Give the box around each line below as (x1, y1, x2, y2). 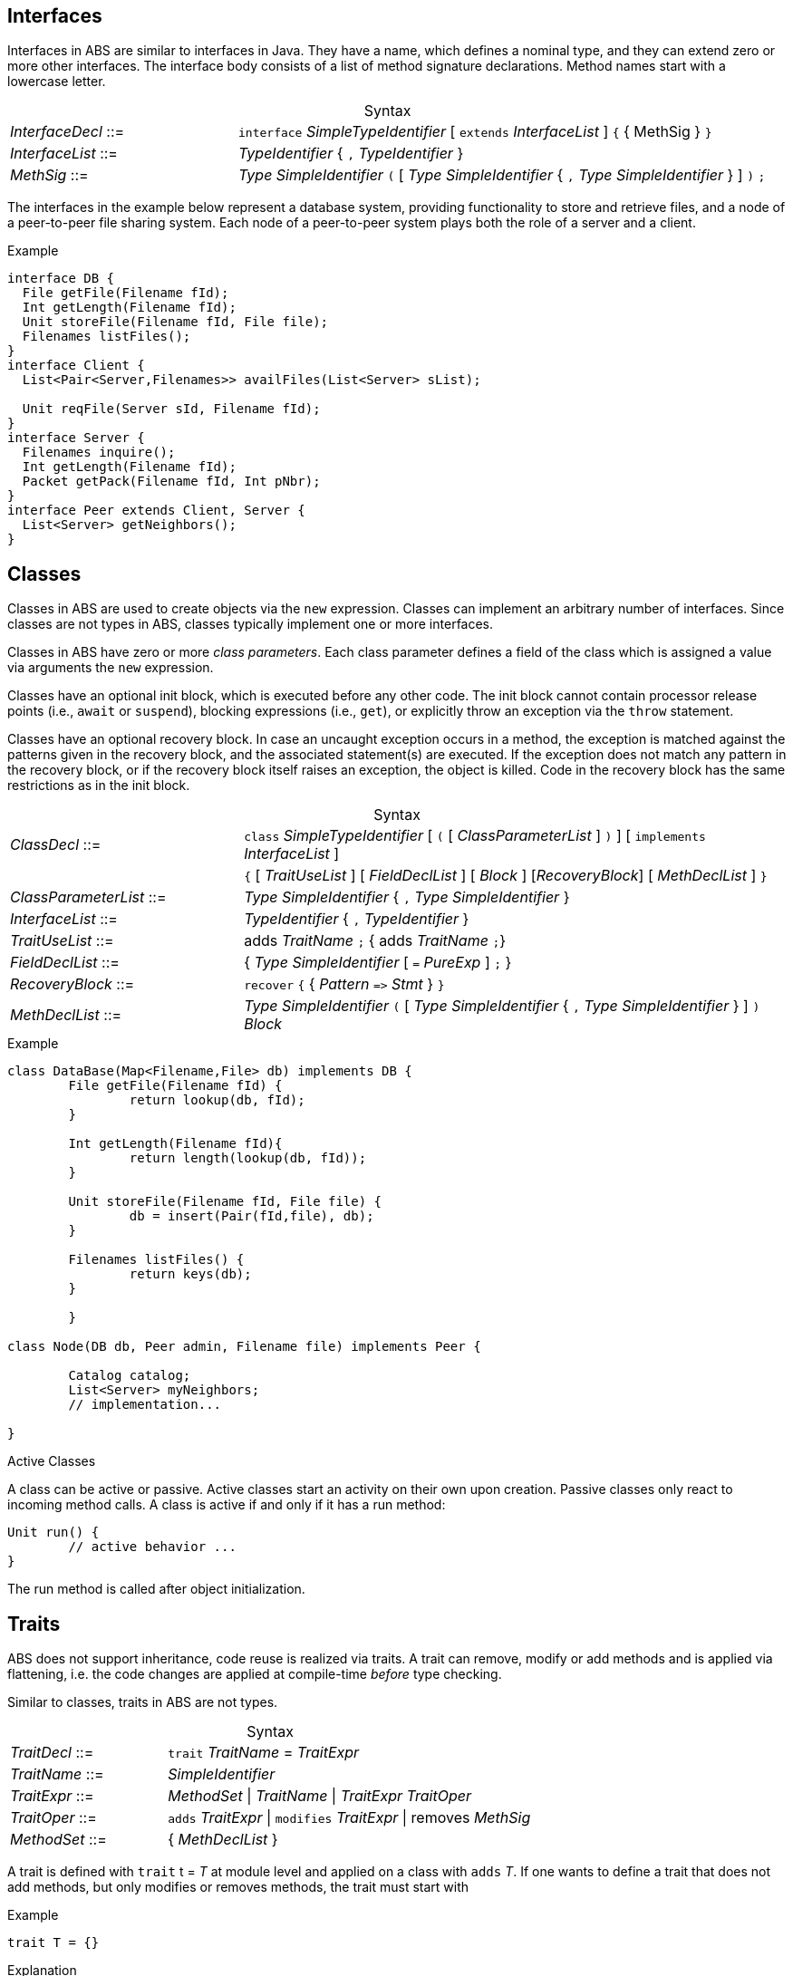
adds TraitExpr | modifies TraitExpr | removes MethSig (168, 1808, 531, 1827)
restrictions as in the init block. (7, 777, 190, 794)
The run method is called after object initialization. (7, 1581, 305, 1597)
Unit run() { (7, 1525, 100, 1540)
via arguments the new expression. (7, 660, 214, 676)
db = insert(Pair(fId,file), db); (129, 1209, 374, 1224)
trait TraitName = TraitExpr (168, 1743, 360, 1762)
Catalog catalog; (68, 1368, 191, 1383)
